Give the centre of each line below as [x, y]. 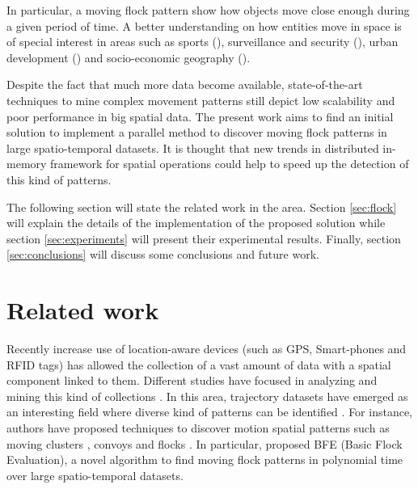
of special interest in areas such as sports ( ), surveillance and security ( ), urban [203, 42]
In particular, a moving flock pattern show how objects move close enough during [208, 10]
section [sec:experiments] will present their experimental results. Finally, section [204, 238]
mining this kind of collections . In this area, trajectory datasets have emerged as [207, 396]
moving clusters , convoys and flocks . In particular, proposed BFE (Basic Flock [205, 443]
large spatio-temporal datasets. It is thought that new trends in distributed [193, 148]
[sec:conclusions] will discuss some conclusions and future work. [163, 254]
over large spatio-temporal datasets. [95, 475]
